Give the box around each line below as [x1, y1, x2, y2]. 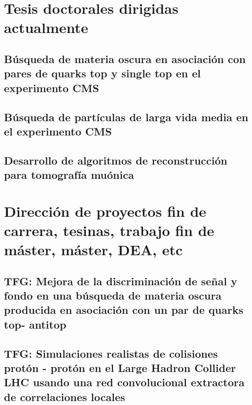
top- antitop [4, 316, 67, 332]
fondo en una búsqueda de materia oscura [4, 288, 222, 303]
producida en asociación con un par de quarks [4, 302, 244, 317]
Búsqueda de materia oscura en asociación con [4, 51, 246, 66]
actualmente [4, 17, 88, 37]
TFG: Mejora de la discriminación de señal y [4, 273, 238, 288]
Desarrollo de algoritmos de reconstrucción [4, 152, 228, 168]
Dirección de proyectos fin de [4, 201, 207, 221]
